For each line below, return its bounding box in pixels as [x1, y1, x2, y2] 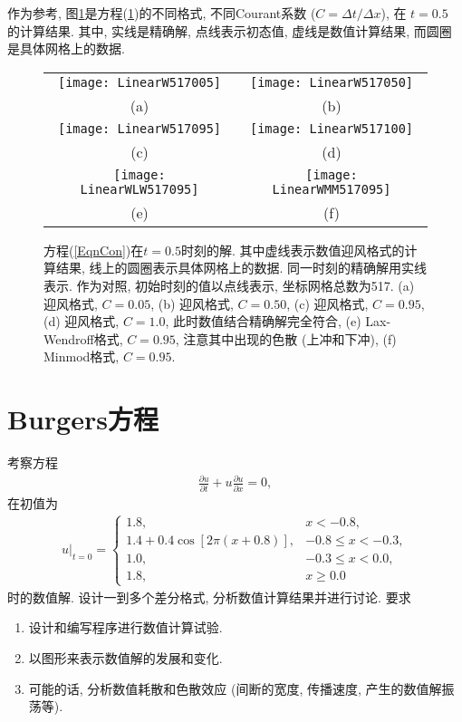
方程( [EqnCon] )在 [43, 240, 144, 259]
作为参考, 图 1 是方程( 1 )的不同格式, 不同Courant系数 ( [7, 4, 316, 22]
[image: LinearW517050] [249, 74, 414, 90]
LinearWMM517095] [272, 181, 391, 197]
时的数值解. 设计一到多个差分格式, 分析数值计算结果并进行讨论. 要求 [7, 587, 411, 606]
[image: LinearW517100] [249, 120, 414, 136]
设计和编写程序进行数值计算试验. [28, 618, 223, 637]
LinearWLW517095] [80, 181, 199, 197]
